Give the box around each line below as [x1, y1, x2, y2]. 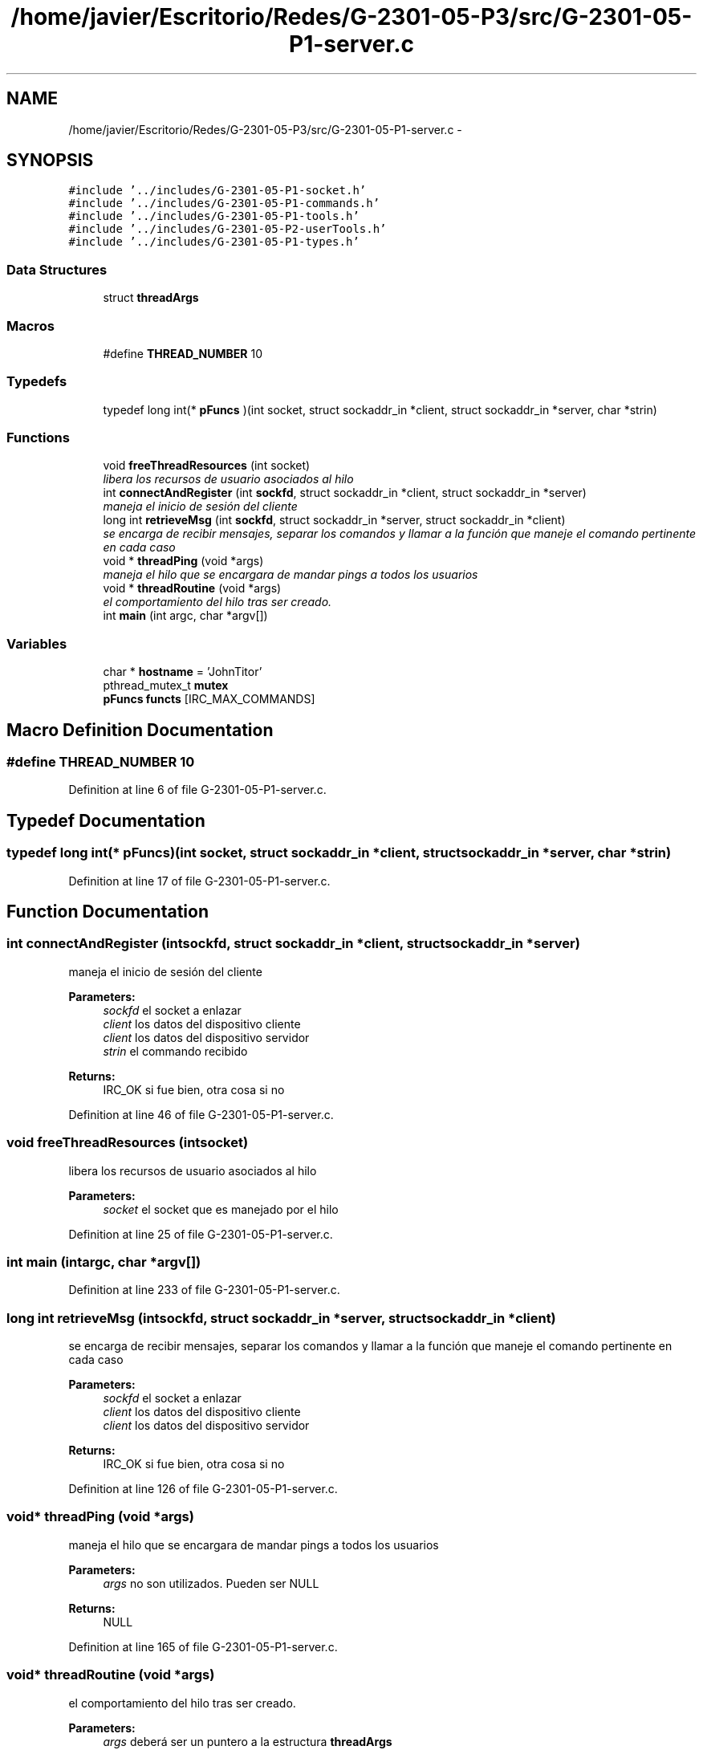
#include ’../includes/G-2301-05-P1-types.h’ [68, 235, 360, 249]
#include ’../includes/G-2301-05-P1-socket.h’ [68, 184, 367, 197]
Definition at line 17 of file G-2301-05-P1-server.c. [68, 873, 331, 888]
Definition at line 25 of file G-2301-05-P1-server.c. [68, 1227, 333, 1241]
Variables [6, 635, 67, 652]
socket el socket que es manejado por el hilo [103, 1202, 339, 1216]
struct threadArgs [103, 291, 199, 305]
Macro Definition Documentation [6, 719, 274, 740]
